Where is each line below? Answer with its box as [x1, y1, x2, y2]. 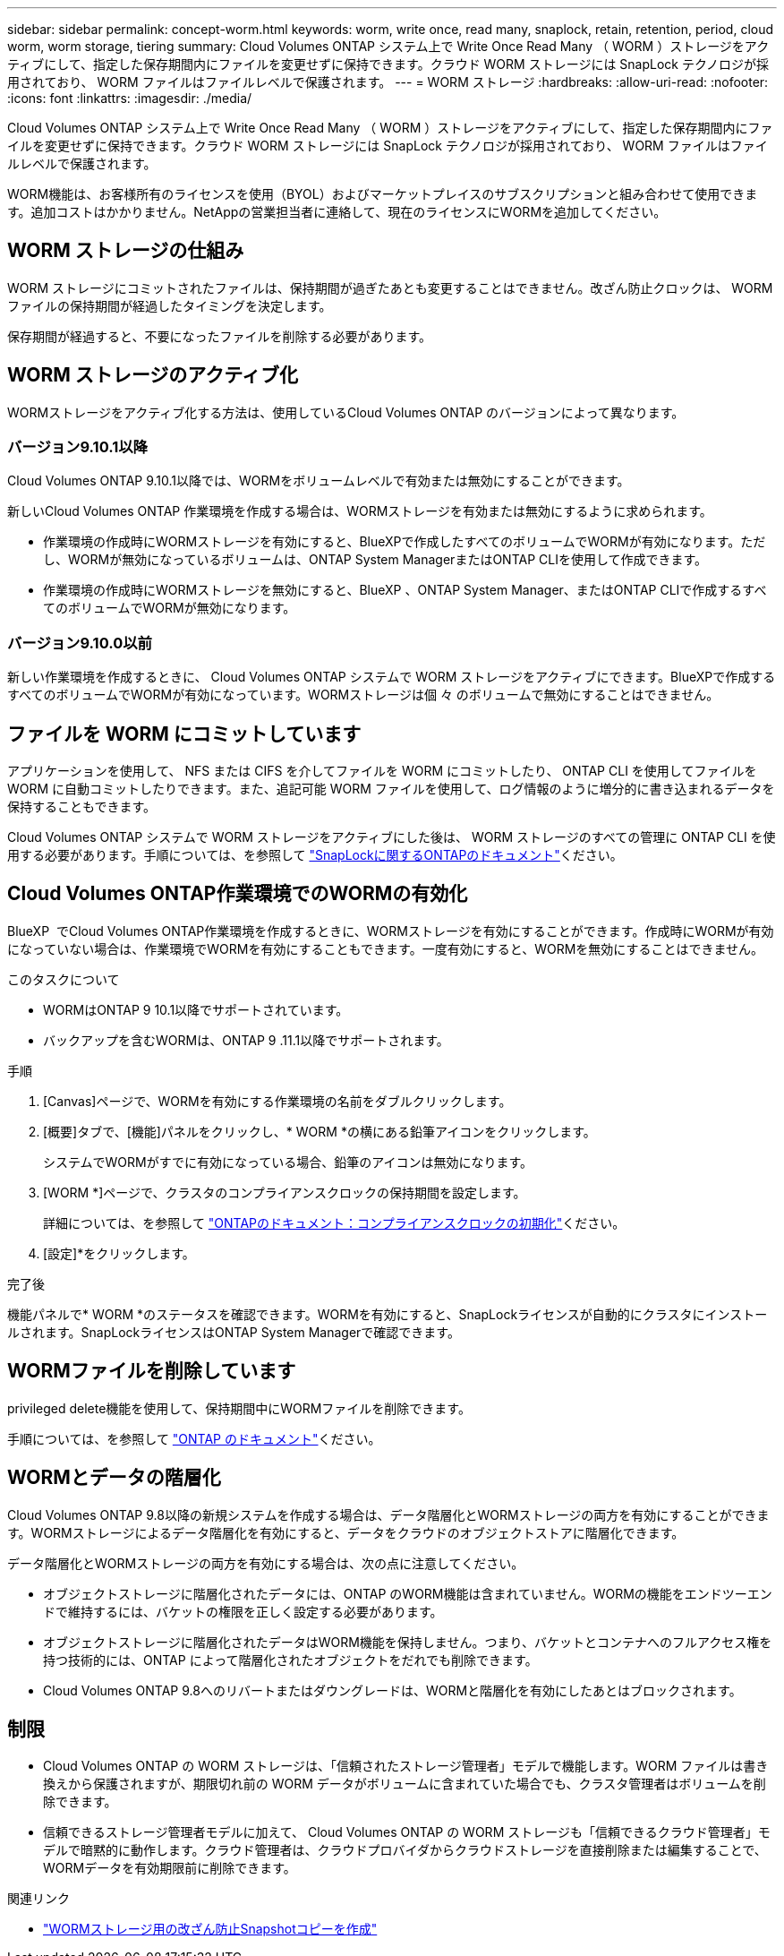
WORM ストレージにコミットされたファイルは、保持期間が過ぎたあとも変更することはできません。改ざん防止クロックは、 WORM [7, 279, 773, 296]
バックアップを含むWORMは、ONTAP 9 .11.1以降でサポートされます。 [43, 1032, 449, 1048]
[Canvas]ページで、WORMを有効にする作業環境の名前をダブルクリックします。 [43, 1093, 512, 1109]
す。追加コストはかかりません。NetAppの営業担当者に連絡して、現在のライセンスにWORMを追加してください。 [7, 204, 667, 219]
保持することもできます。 [7, 799, 157, 815]
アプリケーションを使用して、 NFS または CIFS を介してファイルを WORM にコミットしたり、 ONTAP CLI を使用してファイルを [7, 763, 757, 779]
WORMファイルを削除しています [7, 1360, 296, 1383]
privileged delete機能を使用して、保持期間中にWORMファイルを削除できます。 [7, 1400, 471, 1416]
